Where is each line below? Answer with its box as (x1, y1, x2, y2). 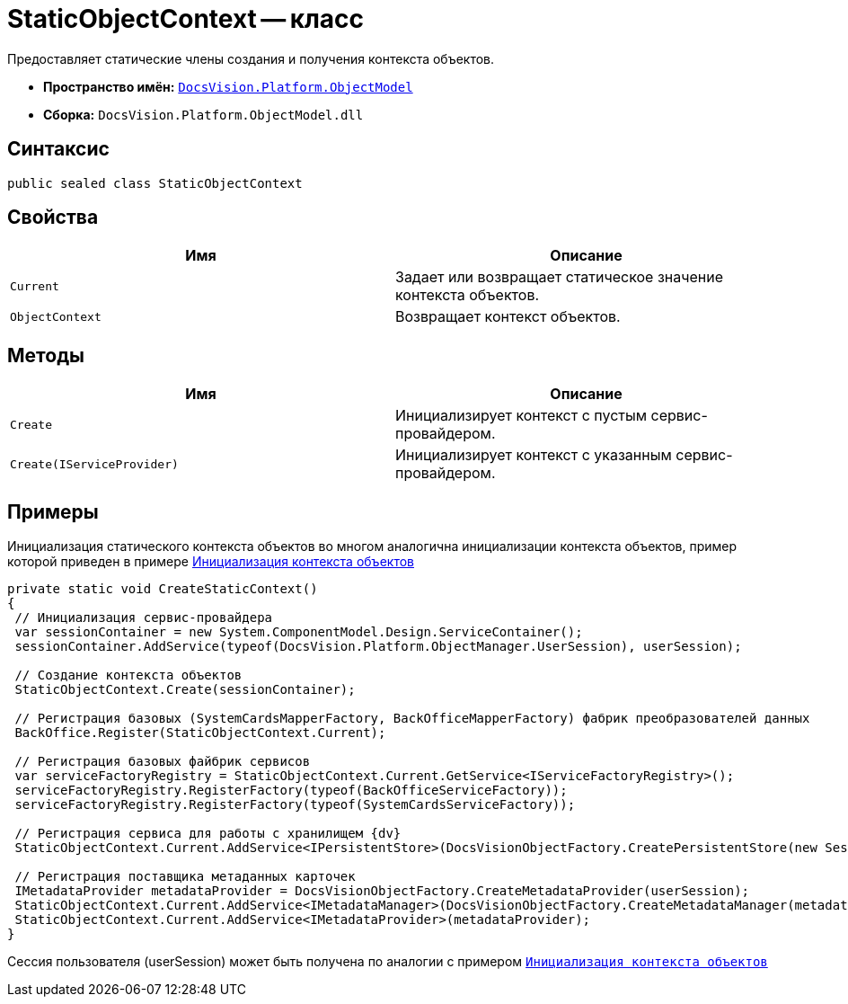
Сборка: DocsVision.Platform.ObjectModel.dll (43, 106, 364, 122)
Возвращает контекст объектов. (395, 307, 621, 326)
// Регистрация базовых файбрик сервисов (14, 754, 311, 769)
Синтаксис (7, 138, 110, 161)
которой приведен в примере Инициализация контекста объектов (7, 554, 414, 570)
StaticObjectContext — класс (7, 4, 365, 34)
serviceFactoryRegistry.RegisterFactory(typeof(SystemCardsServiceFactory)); (14, 797, 576, 813)
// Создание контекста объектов (14, 668, 243, 683)
